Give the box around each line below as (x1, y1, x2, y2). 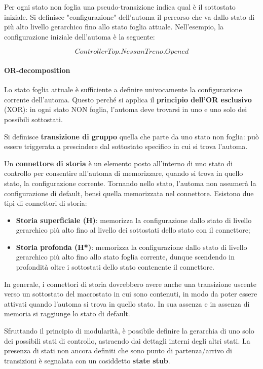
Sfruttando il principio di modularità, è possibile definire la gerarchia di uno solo (4, 325, 254, 336)
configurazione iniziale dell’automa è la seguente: (4, 31, 155, 42)
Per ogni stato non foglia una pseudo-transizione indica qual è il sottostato (4, 2, 236, 12)
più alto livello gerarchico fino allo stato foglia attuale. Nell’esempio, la (4, 21, 224, 32)
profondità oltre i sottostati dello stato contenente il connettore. (16, 262, 214, 272)
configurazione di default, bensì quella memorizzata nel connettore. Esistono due (4, 188, 254, 198)
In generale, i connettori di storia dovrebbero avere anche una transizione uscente (4, 278, 256, 289)
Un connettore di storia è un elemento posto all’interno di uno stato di (4, 158, 233, 168)
